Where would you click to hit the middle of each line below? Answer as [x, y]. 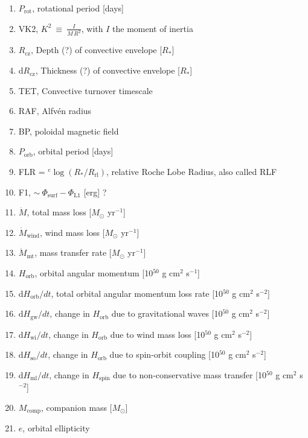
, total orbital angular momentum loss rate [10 [137, 293]
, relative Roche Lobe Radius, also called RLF [192, 172]
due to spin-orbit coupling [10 [164, 354]
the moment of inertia [153, 28]
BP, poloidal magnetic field [69, 131]
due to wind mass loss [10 [158, 334]
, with [92, 28]
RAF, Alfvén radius [55, 111]
